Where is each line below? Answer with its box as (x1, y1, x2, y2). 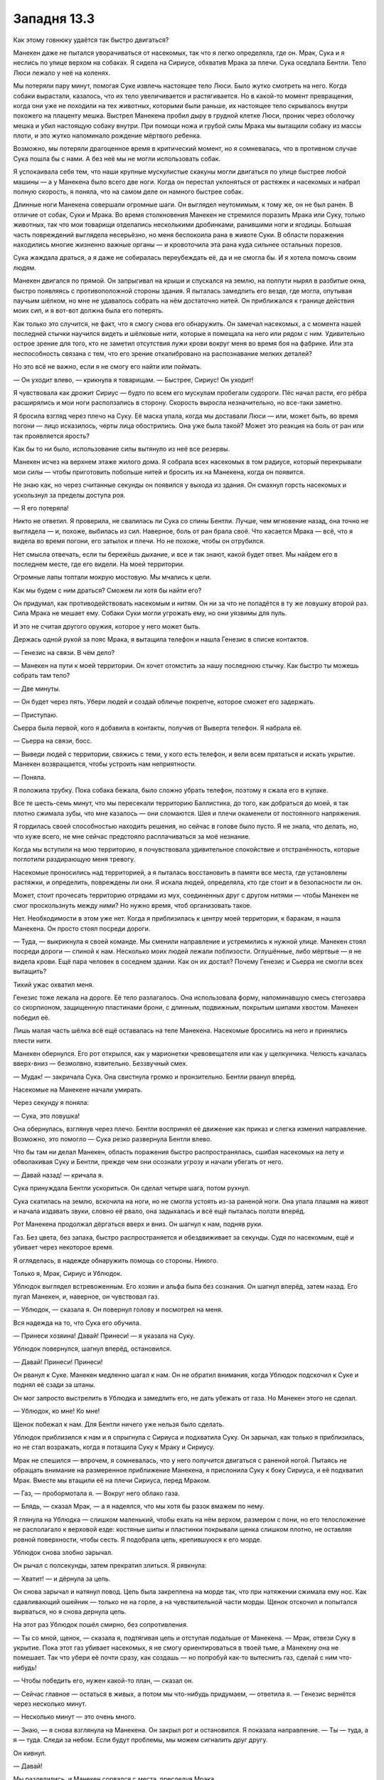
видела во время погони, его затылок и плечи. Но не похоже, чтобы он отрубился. (13, 537, 265, 545)
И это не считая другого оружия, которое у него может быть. (13, 622, 201, 630)
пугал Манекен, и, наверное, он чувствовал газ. (13, 1292, 160, 1301)
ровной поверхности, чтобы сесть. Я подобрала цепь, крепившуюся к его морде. (13, 1535, 262, 1544)
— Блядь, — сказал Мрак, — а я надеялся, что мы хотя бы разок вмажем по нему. (13, 1502, 265, 1511)
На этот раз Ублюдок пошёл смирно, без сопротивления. (13, 1621, 188, 1629)
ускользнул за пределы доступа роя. (13, 491, 126, 499)
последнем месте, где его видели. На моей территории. (13, 560, 185, 568)
